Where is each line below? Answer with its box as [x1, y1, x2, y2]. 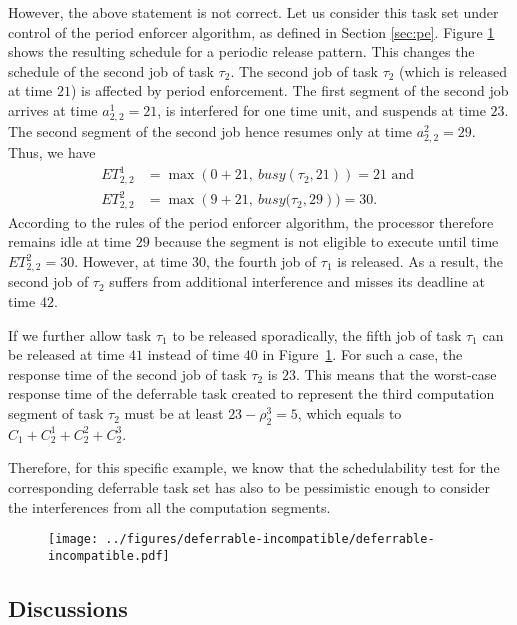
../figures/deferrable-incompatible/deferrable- [105, 532, 435, 547]
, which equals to [297, 403, 402, 424]
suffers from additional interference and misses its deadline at [109, 271, 485, 292]
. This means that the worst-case [295, 363, 497, 384]
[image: [48, 532, 99, 547]
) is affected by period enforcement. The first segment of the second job [71, 80, 509, 101]
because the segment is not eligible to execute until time [154, 231, 499, 252]
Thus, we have [8, 142, 96, 163]
